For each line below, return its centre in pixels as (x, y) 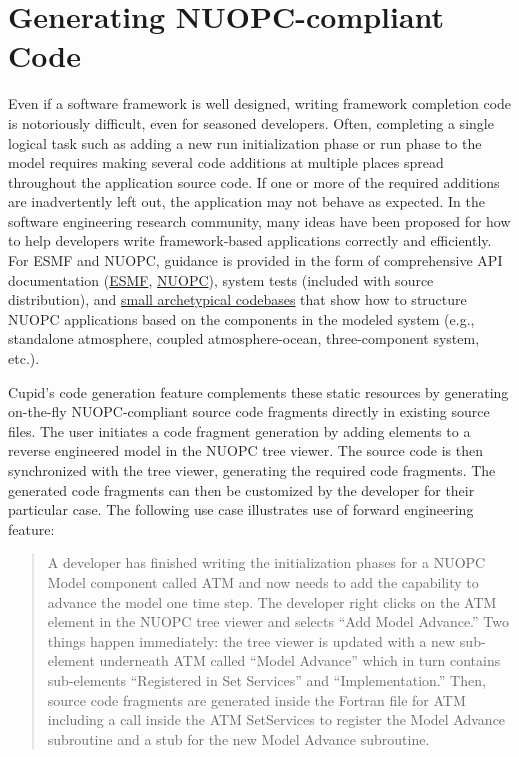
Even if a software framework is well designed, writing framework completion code (260, 103)
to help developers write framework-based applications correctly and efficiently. (250, 240)
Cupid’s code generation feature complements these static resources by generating (258, 391)
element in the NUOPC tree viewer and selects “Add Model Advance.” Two (278, 621)
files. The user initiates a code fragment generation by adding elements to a (239, 430)
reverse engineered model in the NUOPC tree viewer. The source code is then (246, 450)
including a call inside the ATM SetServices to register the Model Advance (276, 719)
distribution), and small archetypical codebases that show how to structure (237, 299)
